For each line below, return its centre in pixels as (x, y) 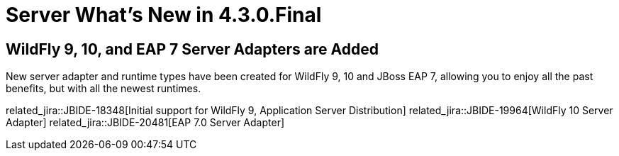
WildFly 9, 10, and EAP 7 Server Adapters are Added (192, 49)
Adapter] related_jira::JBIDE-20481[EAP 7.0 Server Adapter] (145, 123)
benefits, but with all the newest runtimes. (104, 89)
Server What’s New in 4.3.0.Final (164, 15)
